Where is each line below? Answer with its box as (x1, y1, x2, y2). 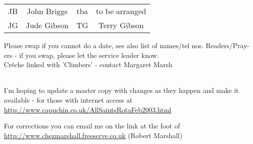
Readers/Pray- (206, 40, 250, 50)
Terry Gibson (98, 19, 144, 31)
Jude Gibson (25, 19, 69, 31)
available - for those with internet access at (4, 94, 133, 105)
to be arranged (96, 5, 147, 17)
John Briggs (26, 5, 68, 17)
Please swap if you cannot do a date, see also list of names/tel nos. (4, 40, 204, 50)
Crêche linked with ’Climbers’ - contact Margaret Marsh (4, 59, 172, 70)
